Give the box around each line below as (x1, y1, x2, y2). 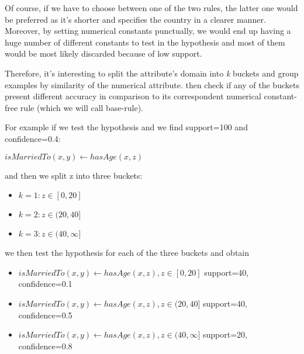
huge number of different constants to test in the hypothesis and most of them (5, 36, 285, 48)
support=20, (202, 328, 247, 341)
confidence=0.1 (18, 277, 72, 290)
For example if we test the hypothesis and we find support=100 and (5, 121, 248, 133)
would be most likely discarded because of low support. (5, 47, 202, 60)
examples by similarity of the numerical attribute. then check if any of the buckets (5, 78, 299, 91)
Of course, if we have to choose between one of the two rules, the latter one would (5, 2, 298, 13)
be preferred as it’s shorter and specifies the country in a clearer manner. (5, 13, 266, 25)
